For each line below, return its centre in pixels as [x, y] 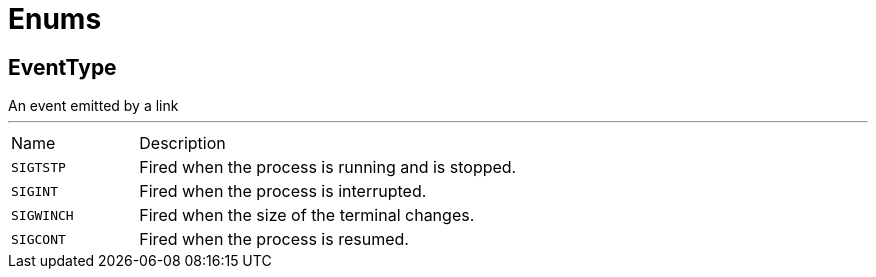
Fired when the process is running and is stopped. [328, 167]
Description [182, 143]
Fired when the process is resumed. [274, 239]
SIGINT [34, 191]
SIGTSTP [38, 167]
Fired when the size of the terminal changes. [307, 215]
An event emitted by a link [93, 106]
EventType [62, 67]
